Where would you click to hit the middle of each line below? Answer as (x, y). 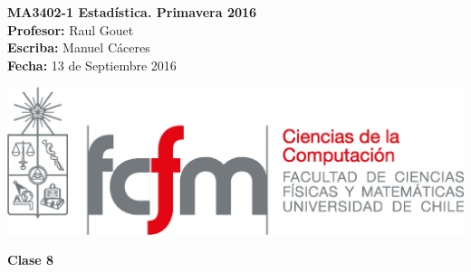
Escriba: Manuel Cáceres (79, 47)
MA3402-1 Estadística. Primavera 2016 (132, 12)
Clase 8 (31, 260)
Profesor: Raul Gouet (71, 29)
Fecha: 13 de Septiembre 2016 (92, 65)
